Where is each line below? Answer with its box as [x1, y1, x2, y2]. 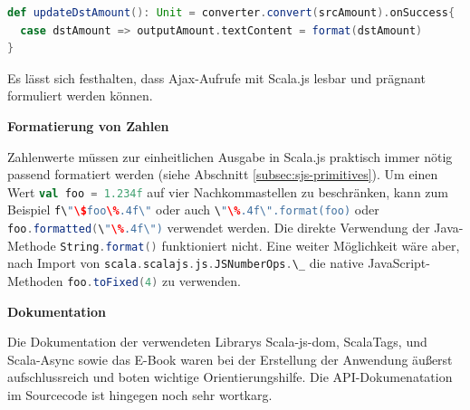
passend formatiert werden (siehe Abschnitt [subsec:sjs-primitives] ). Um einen [7, 165, 438, 184]
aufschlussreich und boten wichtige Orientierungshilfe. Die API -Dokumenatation [7, 367, 453, 386]
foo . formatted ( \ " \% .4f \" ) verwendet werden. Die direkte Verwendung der [7, 218, 430, 237]
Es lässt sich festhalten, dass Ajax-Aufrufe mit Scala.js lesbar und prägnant [7, 68, 426, 87]
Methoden [7, 272, 63, 291]
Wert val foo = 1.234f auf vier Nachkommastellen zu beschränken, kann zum [7, 182, 449, 201]
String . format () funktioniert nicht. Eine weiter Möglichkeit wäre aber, [60, 235, 460, 254]
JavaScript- [368, 253, 430, 272]
